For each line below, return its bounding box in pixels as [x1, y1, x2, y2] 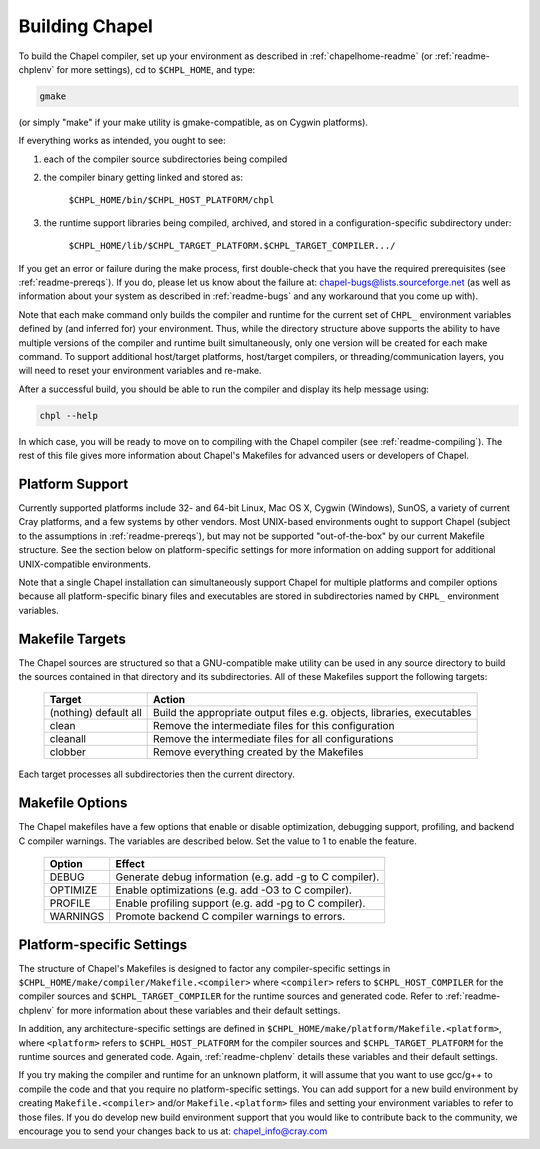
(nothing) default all [49, 706, 142, 720]
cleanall [49, 732, 87, 746]
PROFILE [49, 896, 91, 910]
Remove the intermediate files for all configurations [153, 732, 394, 746]
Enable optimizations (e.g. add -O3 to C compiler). [115, 883, 352, 897]
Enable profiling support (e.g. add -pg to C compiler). [115, 896, 366, 910]
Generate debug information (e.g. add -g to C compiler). [115, 870, 380, 884]
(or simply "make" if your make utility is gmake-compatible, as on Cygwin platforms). [18, 116, 369, 128]
